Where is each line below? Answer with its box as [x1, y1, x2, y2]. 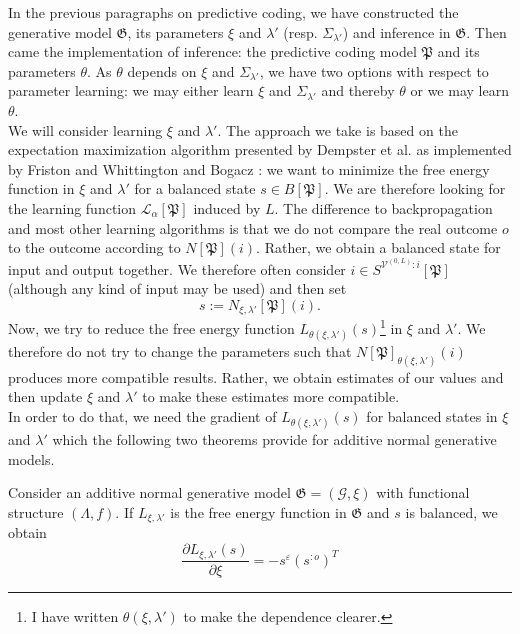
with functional [376, 482, 470, 503]
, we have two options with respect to [259, 60, 489, 81]
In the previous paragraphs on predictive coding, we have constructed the [8, 2, 459, 22]
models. [8, 448, 55, 469]
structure [8, 502, 64, 523]
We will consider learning [8, 119, 163, 140]
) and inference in [342, 21, 451, 42]
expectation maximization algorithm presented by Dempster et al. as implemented [8, 139, 512, 160]
